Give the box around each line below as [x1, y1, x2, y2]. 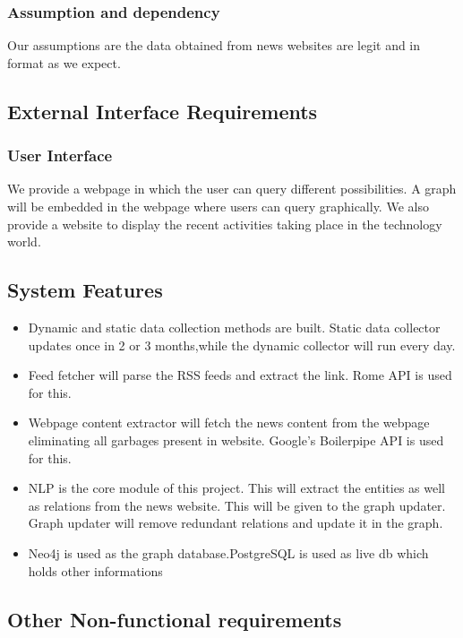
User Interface [7, 144, 113, 167]
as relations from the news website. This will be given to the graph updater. [28, 496, 446, 514]
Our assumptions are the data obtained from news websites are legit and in [7, 36, 421, 55]
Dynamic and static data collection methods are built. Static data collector [28, 317, 441, 336]
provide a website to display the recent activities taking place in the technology [7, 214, 442, 233]
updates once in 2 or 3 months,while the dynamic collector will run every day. [28, 335, 456, 354]
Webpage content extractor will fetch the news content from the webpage [28, 413, 430, 432]
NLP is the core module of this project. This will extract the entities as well [28, 478, 445, 497]
